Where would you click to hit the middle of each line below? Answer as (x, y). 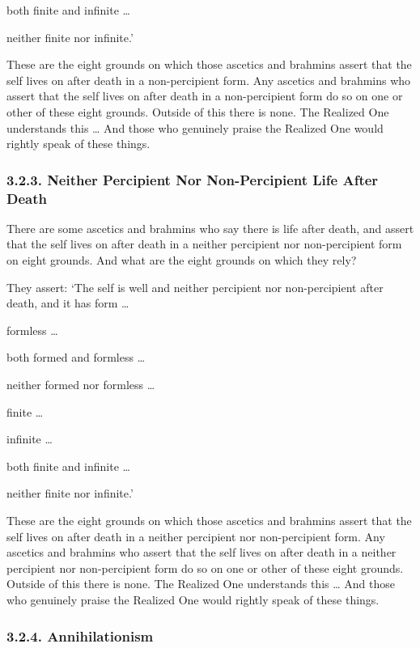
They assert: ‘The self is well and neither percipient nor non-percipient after (195, 287)
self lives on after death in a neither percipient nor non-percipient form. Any (196, 536)
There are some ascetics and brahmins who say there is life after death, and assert (210, 228)
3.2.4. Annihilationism (80, 635)
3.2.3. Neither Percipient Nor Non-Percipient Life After (193, 179)
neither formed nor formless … (81, 385)
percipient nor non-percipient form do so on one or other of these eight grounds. (205, 568)
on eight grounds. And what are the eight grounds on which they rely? (182, 260)
